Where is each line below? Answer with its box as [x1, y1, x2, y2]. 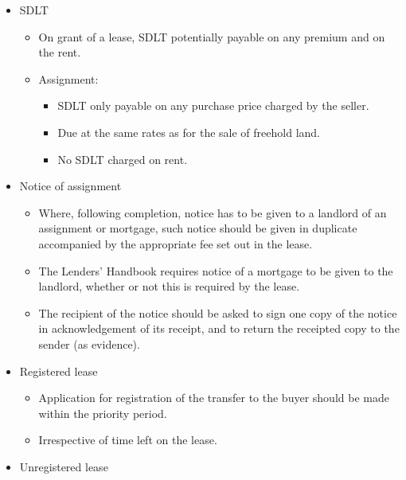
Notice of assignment [19, 178, 122, 194]
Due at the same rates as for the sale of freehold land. [57, 123, 320, 140]
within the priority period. [38, 404, 167, 421]
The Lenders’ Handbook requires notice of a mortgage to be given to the [38, 262, 393, 279]
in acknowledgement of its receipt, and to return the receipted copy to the [38, 320, 400, 337]
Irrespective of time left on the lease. [38, 431, 217, 448]
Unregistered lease [19, 458, 108, 474]
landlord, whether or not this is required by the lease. [38, 278, 300, 295]
